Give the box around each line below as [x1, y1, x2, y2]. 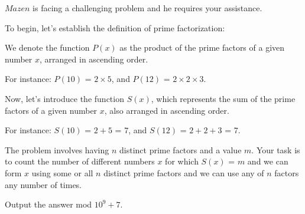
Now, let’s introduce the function [5, 92, 124, 104]
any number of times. [5, 178, 82, 190]
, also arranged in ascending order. [104, 104, 229, 116]
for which [165, 155, 199, 167]
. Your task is [251, 143, 300, 156]
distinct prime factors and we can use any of [103, 166, 264, 179]
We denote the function [5, 41, 90, 54]
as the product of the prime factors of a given [119, 41, 285, 54]
